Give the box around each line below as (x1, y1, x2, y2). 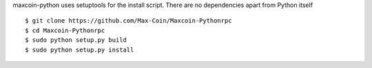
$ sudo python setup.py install (25, 45, 134, 54)
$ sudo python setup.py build (25, 36, 127, 44)
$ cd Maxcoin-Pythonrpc (25, 26, 105, 34)
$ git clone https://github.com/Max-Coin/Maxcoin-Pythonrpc (25, 17, 232, 25)
